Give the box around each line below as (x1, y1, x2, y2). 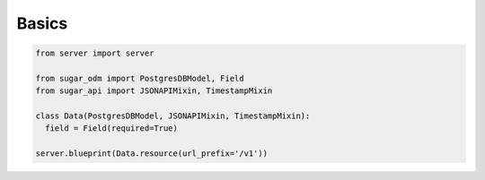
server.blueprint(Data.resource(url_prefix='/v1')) (35, 149, 269, 159)
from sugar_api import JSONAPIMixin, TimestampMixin (35, 86, 273, 96)
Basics (16, 13, 68, 33)
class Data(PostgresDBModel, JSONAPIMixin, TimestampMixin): (35, 111, 311, 121)
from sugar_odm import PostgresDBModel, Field (35, 73, 244, 83)
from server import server (35, 48, 154, 58)
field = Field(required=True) (45, 124, 179, 133)
